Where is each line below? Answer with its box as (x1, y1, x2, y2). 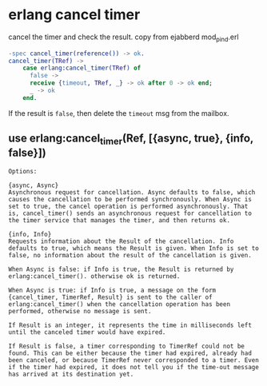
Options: (8, 167, 38, 175)
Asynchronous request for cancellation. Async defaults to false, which (8, 188, 256, 197)
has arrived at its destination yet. (8, 370, 134, 378)
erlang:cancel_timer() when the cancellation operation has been (8, 300, 230, 308)
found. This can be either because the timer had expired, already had (8, 349, 252, 357)
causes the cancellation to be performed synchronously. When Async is (8, 195, 252, 203)
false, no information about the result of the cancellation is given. (8, 251, 252, 259)
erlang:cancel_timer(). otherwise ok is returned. (8, 272, 181, 281)
